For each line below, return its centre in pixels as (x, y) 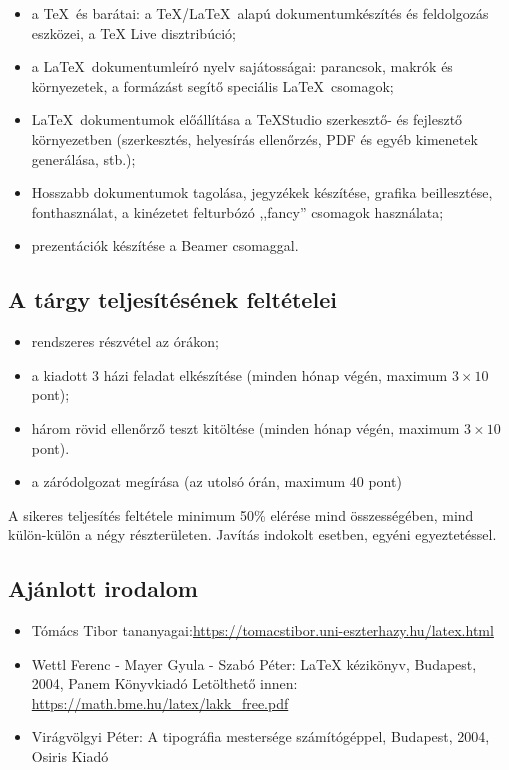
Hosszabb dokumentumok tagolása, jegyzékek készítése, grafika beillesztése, (262, 192)
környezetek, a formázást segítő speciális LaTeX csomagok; (212, 85)
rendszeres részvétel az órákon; (125, 341)
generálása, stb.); (83, 158)
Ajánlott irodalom (103, 588)
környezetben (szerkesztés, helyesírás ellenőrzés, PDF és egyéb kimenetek (254, 138)
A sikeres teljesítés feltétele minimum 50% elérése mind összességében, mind (241, 514)
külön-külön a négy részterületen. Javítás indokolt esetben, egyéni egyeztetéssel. (252, 534)
